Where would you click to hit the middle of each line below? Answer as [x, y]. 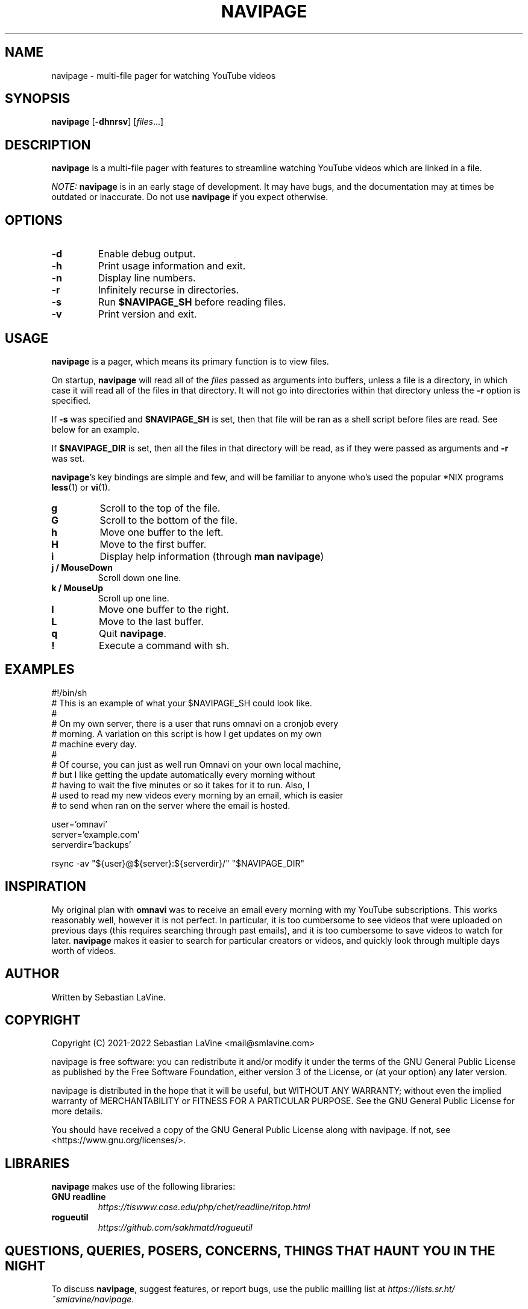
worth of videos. [84, 950]
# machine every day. [94, 744]
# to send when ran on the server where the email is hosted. [171, 805]
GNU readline [79, 1197]
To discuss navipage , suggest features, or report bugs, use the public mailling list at [218, 1289]
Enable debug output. [147, 254]
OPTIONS [34, 220]
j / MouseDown [82, 567]
